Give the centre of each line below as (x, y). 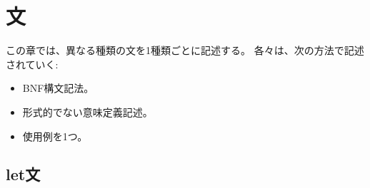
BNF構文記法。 (58, 88)
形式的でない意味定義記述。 (87, 111)
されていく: (32, 64)
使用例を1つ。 (55, 136)
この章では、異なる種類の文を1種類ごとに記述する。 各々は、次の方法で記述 (185, 50)
